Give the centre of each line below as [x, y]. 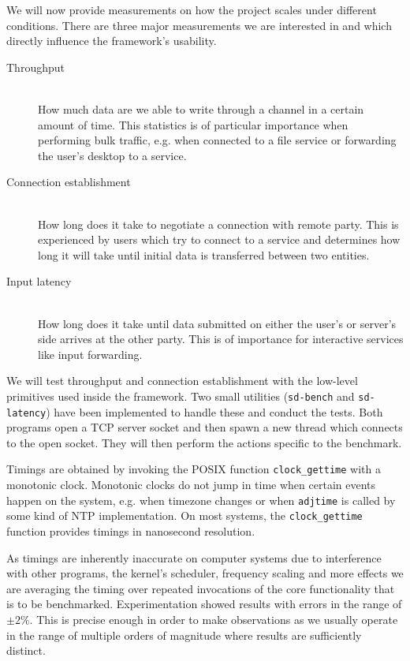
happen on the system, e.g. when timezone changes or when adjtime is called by [201, 500]
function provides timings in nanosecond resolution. [131, 530]
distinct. [26, 650]
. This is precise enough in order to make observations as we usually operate [214, 619]
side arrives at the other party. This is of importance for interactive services [221, 339]
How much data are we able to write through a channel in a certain [201, 108]
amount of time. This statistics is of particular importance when [193, 124]
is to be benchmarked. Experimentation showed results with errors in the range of [204, 604]
